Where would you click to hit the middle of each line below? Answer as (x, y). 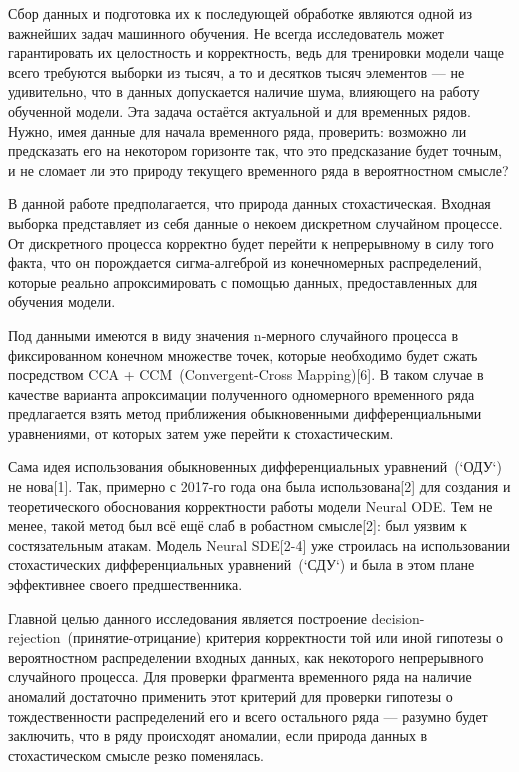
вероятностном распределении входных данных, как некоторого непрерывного (246, 656)
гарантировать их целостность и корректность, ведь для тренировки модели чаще (256, 52)
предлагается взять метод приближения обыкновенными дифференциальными (245, 413)
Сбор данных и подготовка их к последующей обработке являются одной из (240, 13)
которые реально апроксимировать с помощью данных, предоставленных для (243, 281)
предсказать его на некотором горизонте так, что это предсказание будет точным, (255, 150)
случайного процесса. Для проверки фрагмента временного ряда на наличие (240, 676)
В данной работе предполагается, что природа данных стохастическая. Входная (249, 203)
